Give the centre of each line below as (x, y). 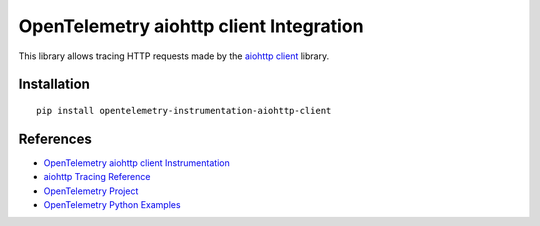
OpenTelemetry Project (91, 191)
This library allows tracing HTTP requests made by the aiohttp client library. (174, 56)
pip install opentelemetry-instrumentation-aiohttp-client (184, 110)
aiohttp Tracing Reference (97, 177)
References (55, 138)
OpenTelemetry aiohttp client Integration (191, 26)
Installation (54, 84)
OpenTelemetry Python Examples (112, 205)
